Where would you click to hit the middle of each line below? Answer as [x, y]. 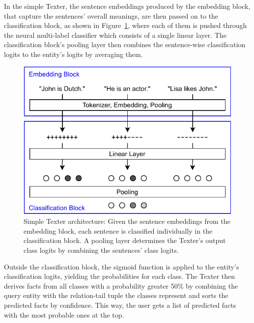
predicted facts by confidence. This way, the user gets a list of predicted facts [120, 305]
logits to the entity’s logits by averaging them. [73, 54]
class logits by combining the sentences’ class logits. [101, 250]
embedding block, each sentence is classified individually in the [118, 230]
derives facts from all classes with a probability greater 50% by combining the [121, 285]
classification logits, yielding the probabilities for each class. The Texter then [119, 276]
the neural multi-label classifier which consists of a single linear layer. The [115, 35]
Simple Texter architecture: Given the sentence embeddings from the [127, 221]
